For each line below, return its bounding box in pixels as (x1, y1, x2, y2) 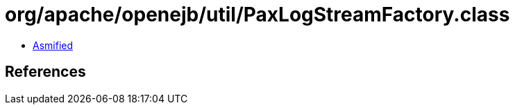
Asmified (33, 39, 74, 51)
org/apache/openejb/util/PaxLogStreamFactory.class (5, 3, 510, 26)
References (5, 63, 86, 81)
